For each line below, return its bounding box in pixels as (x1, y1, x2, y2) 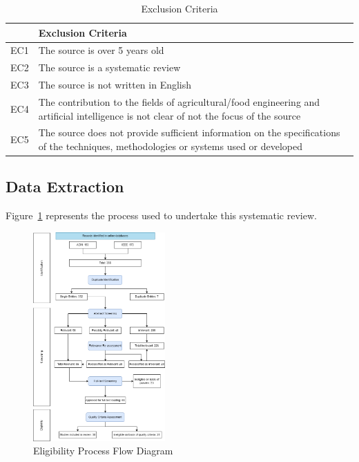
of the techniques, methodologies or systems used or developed (38, 139, 303, 153)
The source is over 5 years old (38, 43, 164, 57)
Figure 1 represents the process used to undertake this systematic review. (6, 208, 317, 223)
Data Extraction (6, 176, 124, 197)
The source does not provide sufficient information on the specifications (38, 125, 340, 140)
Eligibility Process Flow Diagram (33, 443, 173, 458)
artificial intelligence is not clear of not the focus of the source (38, 108, 301, 122)
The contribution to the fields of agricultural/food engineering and (38, 94, 320, 109)
